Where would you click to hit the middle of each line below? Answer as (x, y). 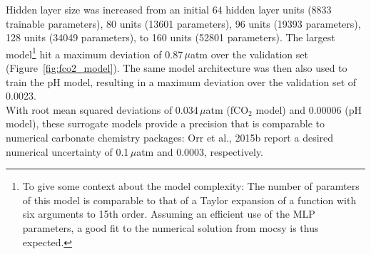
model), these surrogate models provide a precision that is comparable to (166, 123)
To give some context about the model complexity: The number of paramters (191, 186)
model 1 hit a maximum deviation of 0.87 (95, 53)
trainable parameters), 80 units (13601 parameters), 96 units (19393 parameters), (183, 23)
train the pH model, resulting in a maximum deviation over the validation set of (181, 81)
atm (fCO (227, 109)
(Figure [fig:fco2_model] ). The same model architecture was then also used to (177, 68)
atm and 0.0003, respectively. (200, 151)
